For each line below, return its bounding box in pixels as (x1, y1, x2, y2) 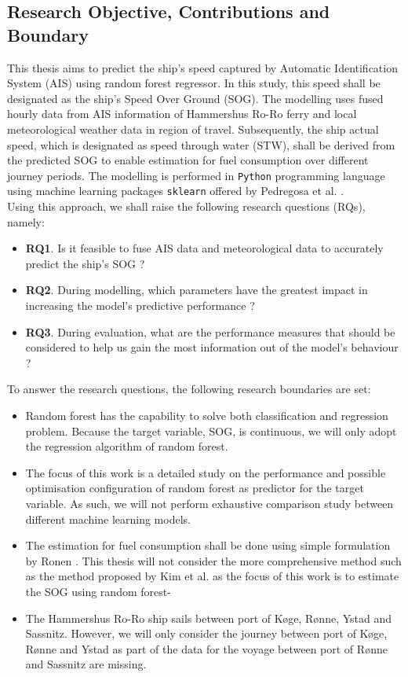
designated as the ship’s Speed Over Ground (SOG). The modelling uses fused (7, 90, 384, 106)
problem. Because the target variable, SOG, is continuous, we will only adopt (25, 422, 397, 439)
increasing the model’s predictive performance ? (25, 297, 255, 314)
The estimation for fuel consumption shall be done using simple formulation (25, 537, 391, 554)
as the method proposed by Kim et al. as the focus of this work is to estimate (25, 568, 399, 584)
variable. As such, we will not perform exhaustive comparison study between (25, 495, 394, 511)
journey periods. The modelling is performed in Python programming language (7, 167, 385, 183)
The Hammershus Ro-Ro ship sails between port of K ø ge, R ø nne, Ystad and (25, 609, 392, 626)
